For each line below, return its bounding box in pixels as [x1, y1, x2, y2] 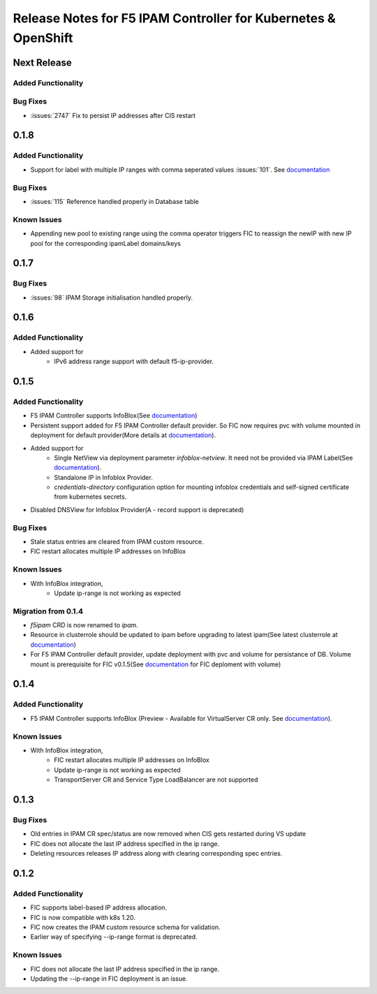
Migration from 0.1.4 [13, 606, 84, 616]
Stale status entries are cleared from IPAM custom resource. [30, 538, 204, 546]
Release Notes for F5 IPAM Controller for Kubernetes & [13, 10, 337, 26]
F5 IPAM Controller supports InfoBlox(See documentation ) [30, 411, 198, 420]
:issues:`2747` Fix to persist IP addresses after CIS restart [30, 111, 195, 119]
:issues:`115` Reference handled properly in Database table [30, 197, 199, 205]
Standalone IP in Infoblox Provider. [54, 473, 153, 481]
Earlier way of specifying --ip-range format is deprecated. [30, 933, 198, 941]
